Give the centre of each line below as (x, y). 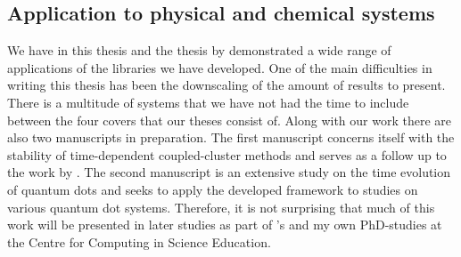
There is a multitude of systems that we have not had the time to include (208, 102)
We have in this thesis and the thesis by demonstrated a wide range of (199, 50)
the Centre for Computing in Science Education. (139, 241)
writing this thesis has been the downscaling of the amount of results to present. (226, 85)
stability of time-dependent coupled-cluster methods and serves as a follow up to (227, 154)
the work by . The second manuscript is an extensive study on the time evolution (229, 172)
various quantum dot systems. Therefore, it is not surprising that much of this (221, 207)
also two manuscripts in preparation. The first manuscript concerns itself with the (231, 137)
